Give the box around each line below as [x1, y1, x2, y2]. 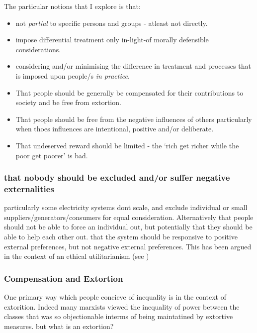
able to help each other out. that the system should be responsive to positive [4, 231, 238, 242]
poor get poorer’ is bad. [15, 150, 88, 160]
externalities [4, 182, 54, 195]
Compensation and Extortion [4, 272, 123, 284]
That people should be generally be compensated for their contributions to [15, 87, 244, 98]
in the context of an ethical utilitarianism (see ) [4, 251, 149, 261]
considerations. [15, 44, 61, 54]
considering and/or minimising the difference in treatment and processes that [15, 61, 251, 71]
